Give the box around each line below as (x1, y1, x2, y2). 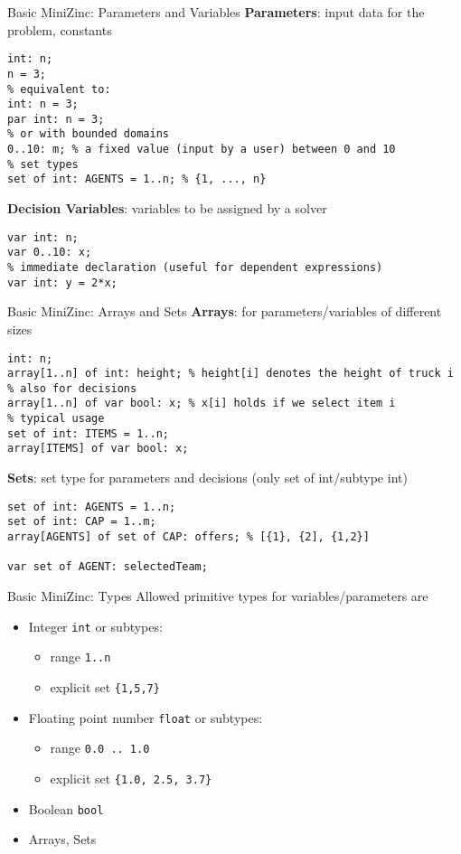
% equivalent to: (7, 82, 111, 96)
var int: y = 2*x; (7, 276, 118, 289)
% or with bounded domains (7, 127, 169, 141)
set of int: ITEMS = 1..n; (7, 427, 169, 440)
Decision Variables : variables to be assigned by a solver (7, 199, 327, 218)
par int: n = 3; (7, 112, 105, 126)
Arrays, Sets (28, 830, 97, 849)
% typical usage (7, 412, 105, 426)
